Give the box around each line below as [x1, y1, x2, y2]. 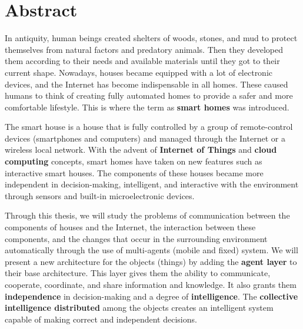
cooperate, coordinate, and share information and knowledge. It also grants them [5, 278, 297, 290]
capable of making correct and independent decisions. [5, 313, 197, 325]
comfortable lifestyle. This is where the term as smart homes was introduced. [5, 100, 289, 113]
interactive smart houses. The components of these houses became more [5, 166, 264, 179]
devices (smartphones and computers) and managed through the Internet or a [5, 132, 285, 144]
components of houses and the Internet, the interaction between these [5, 221, 256, 233]
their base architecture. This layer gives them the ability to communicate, [5, 267, 271, 279]
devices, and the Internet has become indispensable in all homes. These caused [5, 78, 288, 90]
